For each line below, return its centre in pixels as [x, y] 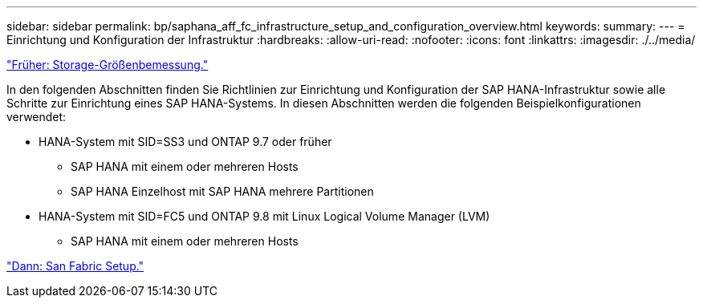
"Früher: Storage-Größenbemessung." [108, 65]
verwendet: [37, 117]
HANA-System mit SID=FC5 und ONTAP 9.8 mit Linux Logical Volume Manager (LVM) [264, 216]
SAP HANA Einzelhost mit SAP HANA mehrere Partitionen [222, 191]
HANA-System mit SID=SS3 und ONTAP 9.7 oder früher [185, 142]
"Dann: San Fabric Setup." [75, 266]
